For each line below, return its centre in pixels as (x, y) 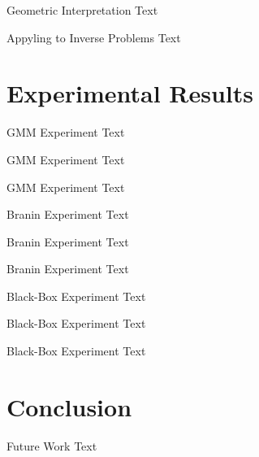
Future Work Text (52, 445)
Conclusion (69, 406)
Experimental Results (130, 93)
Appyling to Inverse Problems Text (94, 37)
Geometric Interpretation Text (82, 10)
